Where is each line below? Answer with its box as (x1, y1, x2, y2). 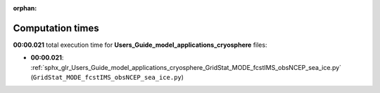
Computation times (13, 22, 99, 34)
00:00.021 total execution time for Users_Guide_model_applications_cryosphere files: (13, 41, 267, 49)
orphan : (13, 4, 37, 12)
